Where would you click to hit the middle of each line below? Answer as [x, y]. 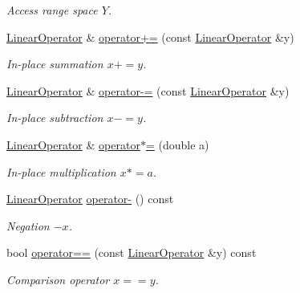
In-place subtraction [55, 118]
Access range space [52, 10]
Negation [28, 225]
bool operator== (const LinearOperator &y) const [132, 252]
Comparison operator [58, 279]
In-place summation [55, 64]
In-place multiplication [61, 171]
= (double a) [177, 144]
